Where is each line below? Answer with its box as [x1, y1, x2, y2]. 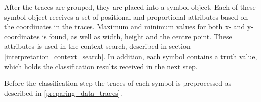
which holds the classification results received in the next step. [4, 61, 198, 71]
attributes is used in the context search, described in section [4, 41, 191, 52]
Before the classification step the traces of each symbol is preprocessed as [4, 78, 232, 88]
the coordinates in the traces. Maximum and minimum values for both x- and [4, 21, 245, 32]
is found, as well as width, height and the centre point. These [42, 31, 232, 41]
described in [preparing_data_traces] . [4, 87, 122, 98]
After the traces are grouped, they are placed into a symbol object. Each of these [4, 2, 256, 12]
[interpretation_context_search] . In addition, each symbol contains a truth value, [4, 50, 257, 61]
